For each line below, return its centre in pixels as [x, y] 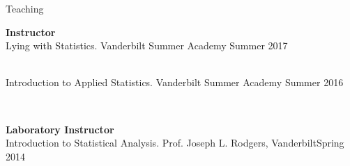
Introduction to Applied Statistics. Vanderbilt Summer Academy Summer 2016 [175, 82]
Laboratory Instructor [60, 129]
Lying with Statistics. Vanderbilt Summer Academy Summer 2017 [147, 45]
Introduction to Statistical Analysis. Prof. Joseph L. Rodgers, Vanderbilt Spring [175, 143]
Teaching [25, 8]
